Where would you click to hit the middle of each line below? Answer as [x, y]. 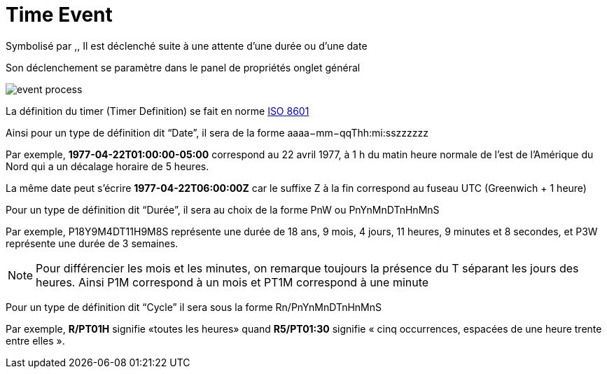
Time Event [59, 15]
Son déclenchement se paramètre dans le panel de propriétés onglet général [183, 67]
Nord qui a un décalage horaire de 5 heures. [107, 166]
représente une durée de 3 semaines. [92, 243]
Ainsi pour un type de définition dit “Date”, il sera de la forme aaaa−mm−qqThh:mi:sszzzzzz [217, 132]
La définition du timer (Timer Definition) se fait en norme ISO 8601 [158, 111]
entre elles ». [35, 340]
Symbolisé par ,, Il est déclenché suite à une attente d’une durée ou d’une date [187, 46]
